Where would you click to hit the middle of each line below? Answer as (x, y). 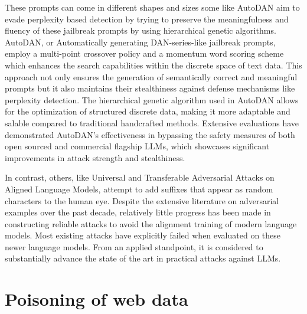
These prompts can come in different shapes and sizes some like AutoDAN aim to (152, 7)
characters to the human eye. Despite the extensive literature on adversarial (142, 200)
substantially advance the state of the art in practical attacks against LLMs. (143, 258)
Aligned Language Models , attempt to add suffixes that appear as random (139, 189)
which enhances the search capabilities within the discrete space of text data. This (153, 65)
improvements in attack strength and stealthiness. (95, 157)
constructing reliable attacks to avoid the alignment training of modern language (151, 223)
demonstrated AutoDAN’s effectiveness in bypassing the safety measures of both (150, 134)
